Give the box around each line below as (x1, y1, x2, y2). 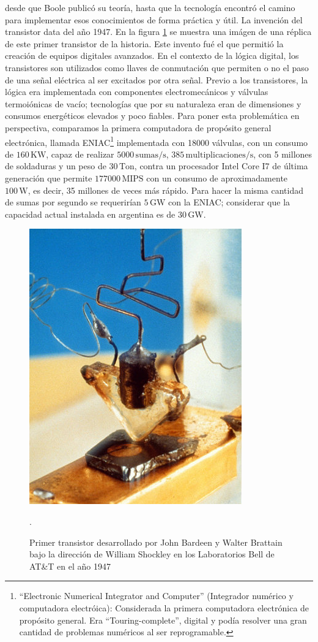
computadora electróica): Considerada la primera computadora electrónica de (19, 601, 309, 614)
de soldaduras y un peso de (5, 159, 106, 172)
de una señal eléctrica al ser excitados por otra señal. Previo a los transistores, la (5, 73, 308, 86)
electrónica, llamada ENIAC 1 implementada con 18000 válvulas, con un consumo (5, 134, 308, 148)
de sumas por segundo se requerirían (5, 196, 141, 208)
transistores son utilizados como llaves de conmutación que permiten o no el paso (5, 61, 309, 74)
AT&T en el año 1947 (29, 559, 111, 572)
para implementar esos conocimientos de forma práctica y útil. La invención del (5, 13, 303, 26)
